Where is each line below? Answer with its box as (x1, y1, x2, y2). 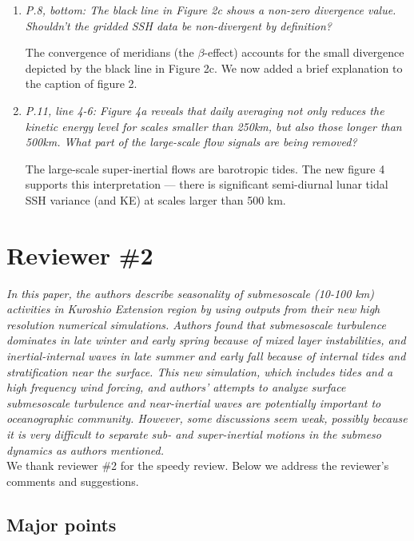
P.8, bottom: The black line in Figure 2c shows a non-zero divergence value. (25, 2, 396, 18)
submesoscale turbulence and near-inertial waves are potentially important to (6, 394, 381, 411)
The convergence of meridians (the (25, 44, 194, 61)
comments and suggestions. (6, 472, 139, 489)
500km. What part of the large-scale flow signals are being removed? (25, 133, 357, 150)
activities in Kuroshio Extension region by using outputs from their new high (6, 300, 380, 317)
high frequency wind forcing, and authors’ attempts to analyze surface (6, 379, 346, 396)
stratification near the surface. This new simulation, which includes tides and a (6, 363, 393, 380)
